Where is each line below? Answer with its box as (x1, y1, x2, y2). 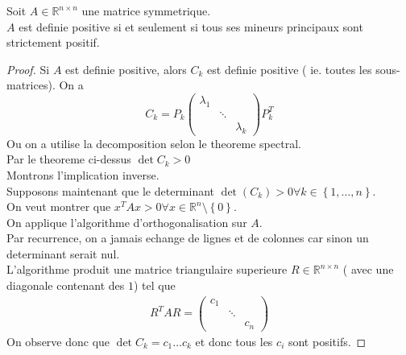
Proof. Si (6, 60, 50, 77)
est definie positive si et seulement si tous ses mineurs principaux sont (19, 18, 363, 35)
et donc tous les (195, 332, 273, 349)
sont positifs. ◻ (288, 332, 367, 349)
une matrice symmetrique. (81, 2, 211, 19)
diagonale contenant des (6, 277, 125, 294)
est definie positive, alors (65, 60, 187, 77)
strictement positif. (6, 34, 100, 51)
